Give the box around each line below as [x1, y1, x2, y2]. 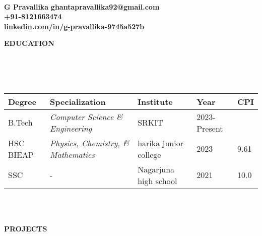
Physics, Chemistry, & [50, 137, 129, 149]
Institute [138, 95, 173, 107]
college [138, 148, 161, 160]
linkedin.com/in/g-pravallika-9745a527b [4, 21, 145, 31]
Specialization [50, 95, 106, 107]
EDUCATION [4, 38, 54, 48]
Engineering [50, 122, 92, 134]
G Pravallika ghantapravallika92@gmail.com [4, 1, 160, 12]
